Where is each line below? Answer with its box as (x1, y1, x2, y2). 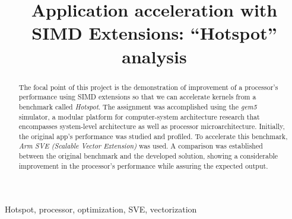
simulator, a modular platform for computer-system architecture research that (18, 111, 260, 121)
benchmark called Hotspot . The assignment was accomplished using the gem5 (18, 101, 257, 111)
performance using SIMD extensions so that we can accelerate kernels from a (18, 92, 256, 102)
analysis (122, 44, 187, 68)
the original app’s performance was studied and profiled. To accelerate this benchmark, (18, 131, 288, 141)
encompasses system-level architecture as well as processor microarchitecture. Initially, (18, 121, 285, 131)
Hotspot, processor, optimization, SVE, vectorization (5, 203, 197, 215)
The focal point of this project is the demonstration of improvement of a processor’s (18, 82, 278, 92)
